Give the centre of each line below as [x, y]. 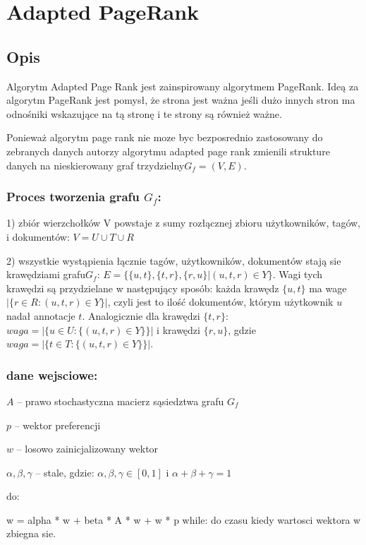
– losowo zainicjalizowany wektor [87, 449]
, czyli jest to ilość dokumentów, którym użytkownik [220, 302]
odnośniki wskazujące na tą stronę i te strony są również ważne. [144, 113]
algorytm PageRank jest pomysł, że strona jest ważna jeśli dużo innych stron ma [181, 100]
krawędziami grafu [46, 274]
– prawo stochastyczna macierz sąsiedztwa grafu [121, 401]
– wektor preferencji [57, 425]
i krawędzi [178, 329]
